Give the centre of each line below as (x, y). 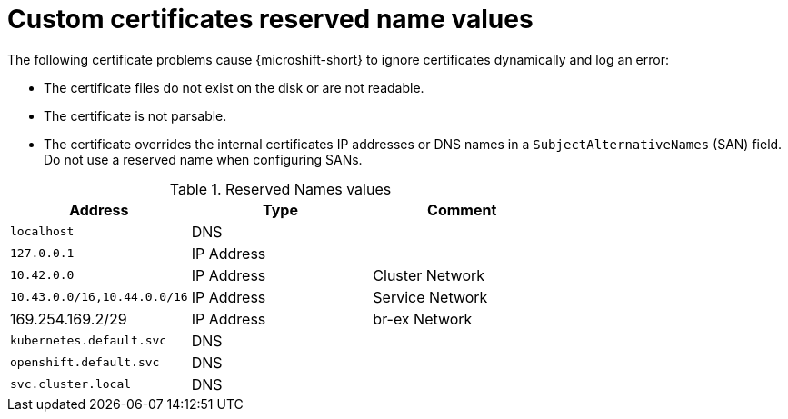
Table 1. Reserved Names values (280, 189)
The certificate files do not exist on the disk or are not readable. (234, 87)
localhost (42, 232)
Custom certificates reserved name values (270, 19)
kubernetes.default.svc (89, 341)
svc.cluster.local (71, 384)
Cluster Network (429, 275)
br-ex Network (423, 319)
